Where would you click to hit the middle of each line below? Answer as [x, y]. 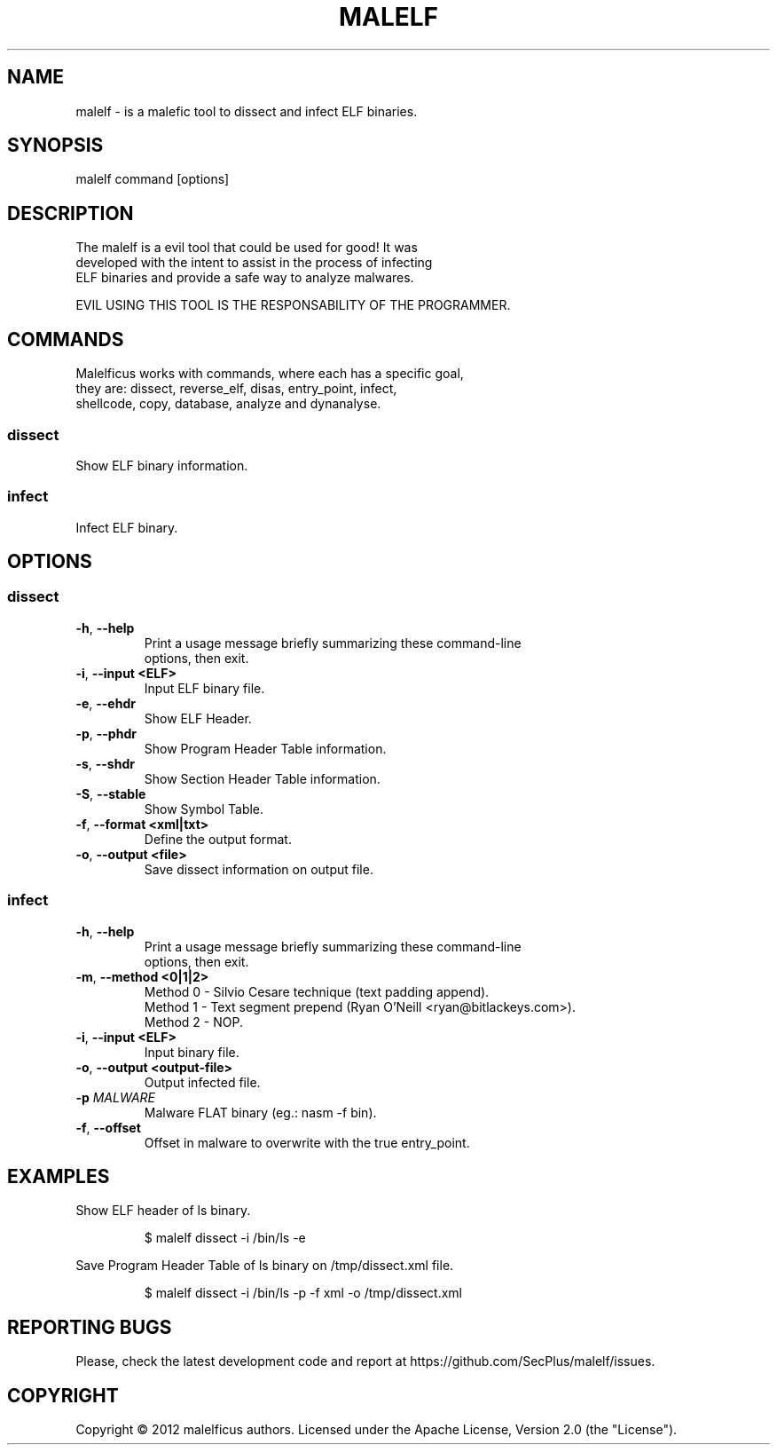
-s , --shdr [105, 763]
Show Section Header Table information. [262, 778]
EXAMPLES [59, 1177]
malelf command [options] [153, 179]
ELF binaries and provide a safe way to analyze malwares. [245, 278]
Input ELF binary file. [204, 688]
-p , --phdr [106, 733]
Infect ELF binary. [127, 527]
